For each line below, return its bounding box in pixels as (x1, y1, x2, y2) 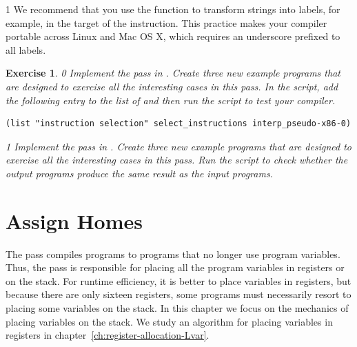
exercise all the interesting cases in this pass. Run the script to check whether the (6, 152, 348, 167)
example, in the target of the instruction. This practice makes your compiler (6, 15, 327, 30)
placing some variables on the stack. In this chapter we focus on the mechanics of (6, 301, 349, 315)
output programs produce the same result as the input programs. (6, 166, 273, 180)
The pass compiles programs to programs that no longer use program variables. (6, 246, 340, 261)
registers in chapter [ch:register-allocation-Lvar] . (6, 328, 210, 342)
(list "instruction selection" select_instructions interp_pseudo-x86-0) (6, 119, 351, 129)
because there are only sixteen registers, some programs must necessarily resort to (6, 287, 351, 301)
